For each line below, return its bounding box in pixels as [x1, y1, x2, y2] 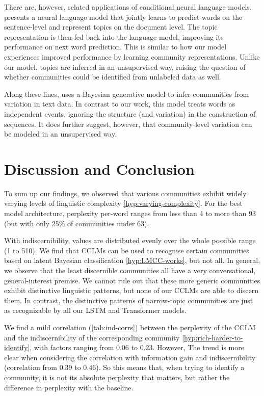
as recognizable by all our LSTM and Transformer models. [4, 305, 187, 315]
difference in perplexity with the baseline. [4, 382, 134, 392]
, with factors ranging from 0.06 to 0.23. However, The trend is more [30, 342, 244, 353]
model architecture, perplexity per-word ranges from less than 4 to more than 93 [4, 208, 256, 219]
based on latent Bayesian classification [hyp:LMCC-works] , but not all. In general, [4, 255, 260, 266]
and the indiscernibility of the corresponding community [4, 332, 180, 342]
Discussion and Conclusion [4, 158, 195, 179]
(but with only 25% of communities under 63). [4, 218, 149, 228]
